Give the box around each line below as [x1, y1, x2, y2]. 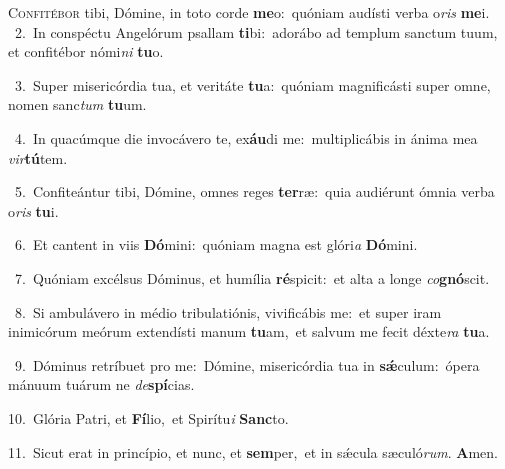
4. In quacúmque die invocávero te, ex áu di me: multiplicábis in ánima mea [14, 127, 478, 148]
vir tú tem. [8, 147, 68, 168]
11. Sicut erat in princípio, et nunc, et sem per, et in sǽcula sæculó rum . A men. [8, 441, 498, 462]
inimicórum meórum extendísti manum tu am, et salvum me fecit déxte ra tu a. [8, 321, 490, 342]
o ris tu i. [8, 200, 59, 221]
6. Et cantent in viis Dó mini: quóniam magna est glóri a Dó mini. [14, 234, 418, 255]
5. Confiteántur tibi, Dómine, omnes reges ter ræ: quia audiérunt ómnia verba [14, 181, 495, 202]
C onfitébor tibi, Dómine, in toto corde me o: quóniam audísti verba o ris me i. [8, 2, 490, 22]
